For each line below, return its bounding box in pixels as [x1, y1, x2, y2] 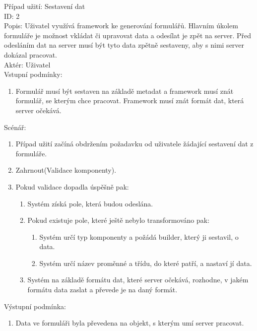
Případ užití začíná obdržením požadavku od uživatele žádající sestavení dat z [15, 138, 254, 149]
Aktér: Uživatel [4, 59, 51, 69]
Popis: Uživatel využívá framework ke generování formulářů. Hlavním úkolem [4, 20, 238, 31]
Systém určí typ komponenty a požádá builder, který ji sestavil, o [39, 231, 239, 242]
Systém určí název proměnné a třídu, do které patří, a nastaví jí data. [39, 258, 252, 268]
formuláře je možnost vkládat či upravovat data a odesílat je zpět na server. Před [4, 30, 252, 40]
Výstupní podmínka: [4, 301, 66, 311]
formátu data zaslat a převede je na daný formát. [27, 284, 178, 295]
